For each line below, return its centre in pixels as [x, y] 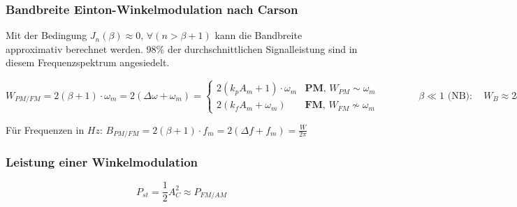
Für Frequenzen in [45, 129]
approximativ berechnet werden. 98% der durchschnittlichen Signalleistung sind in [182, 48]
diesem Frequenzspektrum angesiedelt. [88, 62]
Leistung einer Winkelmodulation [102, 161]
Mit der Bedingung [46, 35]
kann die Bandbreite [258, 35]
